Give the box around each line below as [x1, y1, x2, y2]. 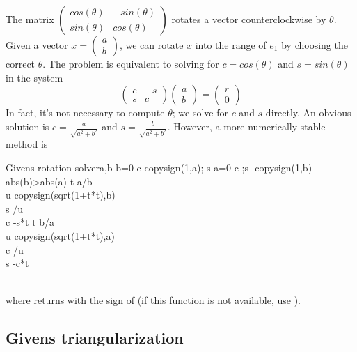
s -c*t [6, 256, 29, 270]
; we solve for [172, 105, 228, 120]
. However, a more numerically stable [167, 118, 326, 133]
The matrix [6, 12, 54, 26]
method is [6, 137, 48, 151]
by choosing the [281, 38, 348, 52]
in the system [6, 70, 63, 84]
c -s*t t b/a [6, 215, 55, 229]
